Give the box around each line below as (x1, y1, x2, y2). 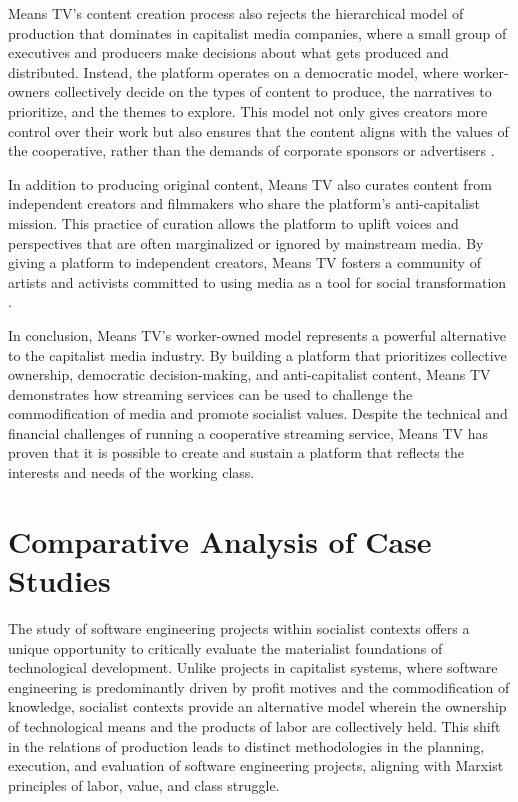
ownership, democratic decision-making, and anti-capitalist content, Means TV (8, 364, 491, 385)
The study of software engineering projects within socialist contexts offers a (8, 617, 470, 638)
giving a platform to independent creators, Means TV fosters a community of (8, 252, 481, 273)
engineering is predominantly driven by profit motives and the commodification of (8, 676, 510, 697)
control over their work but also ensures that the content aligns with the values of (8, 120, 509, 141)
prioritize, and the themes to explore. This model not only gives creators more (8, 100, 488, 121)
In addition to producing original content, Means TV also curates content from (8, 173, 492, 194)
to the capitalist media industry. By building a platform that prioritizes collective (8, 344, 507, 365)
